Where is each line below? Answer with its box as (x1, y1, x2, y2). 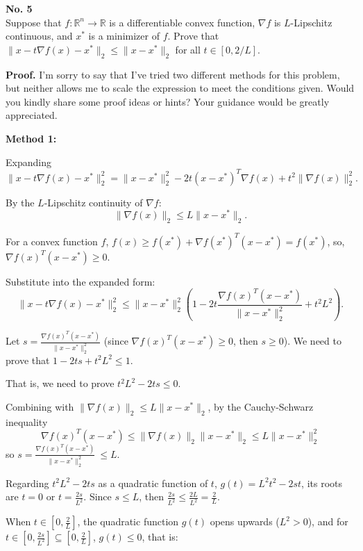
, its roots (301, 475, 343, 490)
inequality (6, 414, 48, 429)
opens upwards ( (210, 514, 280, 529)
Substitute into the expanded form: (6, 274, 155, 288)
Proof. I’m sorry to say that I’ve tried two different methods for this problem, (6, 67, 340, 81)
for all (175, 42, 201, 56)
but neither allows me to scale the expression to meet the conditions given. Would (6, 81, 355, 95)
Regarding (6, 475, 49, 490)
